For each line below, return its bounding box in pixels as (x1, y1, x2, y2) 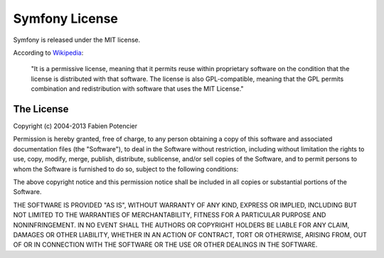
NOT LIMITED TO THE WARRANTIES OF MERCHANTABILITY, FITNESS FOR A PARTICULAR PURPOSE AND (13, 210, 326, 220)
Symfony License (13, 11, 119, 26)
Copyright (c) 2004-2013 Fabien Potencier (13, 122, 138, 131)
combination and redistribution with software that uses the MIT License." (31, 85, 245, 93)
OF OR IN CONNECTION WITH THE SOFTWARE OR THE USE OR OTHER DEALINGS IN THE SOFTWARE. (13, 240, 318, 249)
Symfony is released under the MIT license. (13, 36, 141, 44)
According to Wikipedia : (13, 48, 84, 57)
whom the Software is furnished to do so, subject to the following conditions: (13, 164, 239, 173)
